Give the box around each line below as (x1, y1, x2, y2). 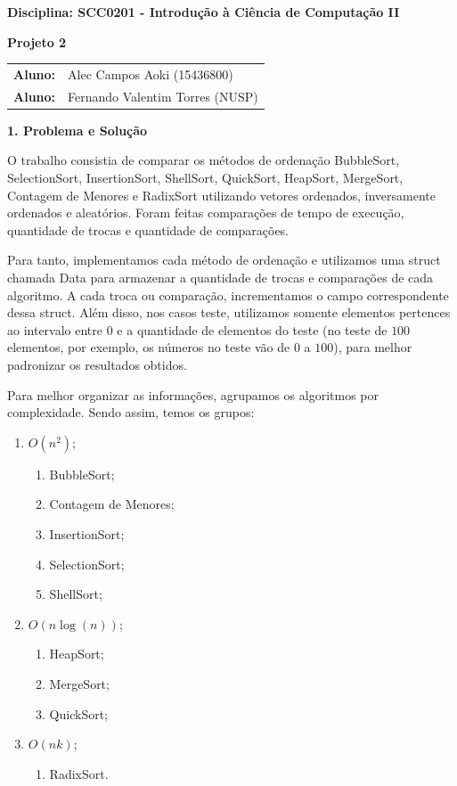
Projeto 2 (7, 32, 67, 51)
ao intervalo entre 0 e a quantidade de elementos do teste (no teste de (7, 320, 388, 339)
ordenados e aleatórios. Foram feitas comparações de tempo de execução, (7, 203, 404, 222)
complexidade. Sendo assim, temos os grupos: (7, 403, 255, 422)
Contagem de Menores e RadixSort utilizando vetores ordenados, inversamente (7, 185, 436, 204)
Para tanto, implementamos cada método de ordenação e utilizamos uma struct (7, 250, 441, 269)
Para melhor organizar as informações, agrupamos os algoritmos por (7, 385, 379, 404)
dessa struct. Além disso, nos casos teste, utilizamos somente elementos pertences (7, 303, 451, 322)
